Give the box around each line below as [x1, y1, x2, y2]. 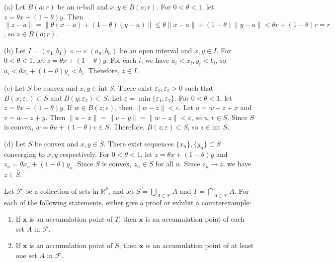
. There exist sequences [103, 138, 174, 148]
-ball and [81, 1, 108, 11]
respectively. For [60, 148, 110, 159]
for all [155, 158, 173, 169]
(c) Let [4, 82, 25, 93]
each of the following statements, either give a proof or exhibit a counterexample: [4, 197, 251, 207]
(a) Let [4, 1, 25, 11]
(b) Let [4, 45, 26, 55]
